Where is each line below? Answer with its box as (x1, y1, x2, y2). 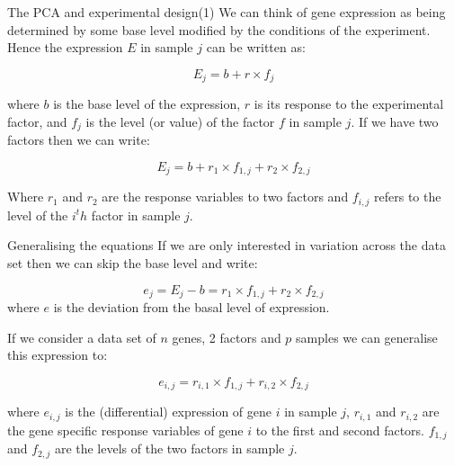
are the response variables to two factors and (102, 187, 349, 206)
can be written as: (206, 38, 306, 57)
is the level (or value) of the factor (85, 112, 275, 130)
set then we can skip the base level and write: (7, 253, 258, 272)
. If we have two (351, 112, 439, 130)
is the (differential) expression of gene (65, 402, 272, 421)
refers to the (374, 187, 441, 206)
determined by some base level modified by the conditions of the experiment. (7, 20, 431, 39)
